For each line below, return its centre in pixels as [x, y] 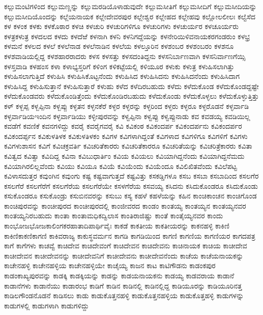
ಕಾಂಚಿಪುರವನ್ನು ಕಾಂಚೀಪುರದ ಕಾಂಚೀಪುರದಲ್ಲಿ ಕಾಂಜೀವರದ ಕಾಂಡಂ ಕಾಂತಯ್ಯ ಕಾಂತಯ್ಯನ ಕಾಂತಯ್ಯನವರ [125, 205]
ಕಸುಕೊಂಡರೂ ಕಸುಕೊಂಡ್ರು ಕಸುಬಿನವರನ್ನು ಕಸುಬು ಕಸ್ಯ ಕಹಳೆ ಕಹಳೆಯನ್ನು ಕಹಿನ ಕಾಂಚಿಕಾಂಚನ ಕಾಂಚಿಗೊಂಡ [130, 196]
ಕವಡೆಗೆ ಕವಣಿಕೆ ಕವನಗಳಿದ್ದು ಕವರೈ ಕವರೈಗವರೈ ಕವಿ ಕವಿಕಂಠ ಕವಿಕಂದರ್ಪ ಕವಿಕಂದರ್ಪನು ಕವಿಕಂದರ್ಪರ [123, 126]
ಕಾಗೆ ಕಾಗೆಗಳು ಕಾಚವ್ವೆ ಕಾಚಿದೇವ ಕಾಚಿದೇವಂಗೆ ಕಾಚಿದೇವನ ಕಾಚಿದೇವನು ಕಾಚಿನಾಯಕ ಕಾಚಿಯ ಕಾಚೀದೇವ [126, 246]
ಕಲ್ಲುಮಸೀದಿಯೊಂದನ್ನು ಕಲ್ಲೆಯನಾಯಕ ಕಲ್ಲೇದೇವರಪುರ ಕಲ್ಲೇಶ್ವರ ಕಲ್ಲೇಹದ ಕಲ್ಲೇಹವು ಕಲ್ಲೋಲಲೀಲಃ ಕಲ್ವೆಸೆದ [130, 16]
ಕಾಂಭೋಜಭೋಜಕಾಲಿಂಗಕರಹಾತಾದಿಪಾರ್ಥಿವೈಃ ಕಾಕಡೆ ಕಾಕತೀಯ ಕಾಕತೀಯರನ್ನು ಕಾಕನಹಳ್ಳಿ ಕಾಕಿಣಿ [117, 226]
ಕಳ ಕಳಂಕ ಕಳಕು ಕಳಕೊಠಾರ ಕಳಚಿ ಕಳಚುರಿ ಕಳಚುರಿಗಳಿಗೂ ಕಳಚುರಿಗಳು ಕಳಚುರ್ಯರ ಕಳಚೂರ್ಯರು [122, 26]
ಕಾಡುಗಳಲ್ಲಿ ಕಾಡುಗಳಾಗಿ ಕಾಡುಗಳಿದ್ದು [47, 305]
